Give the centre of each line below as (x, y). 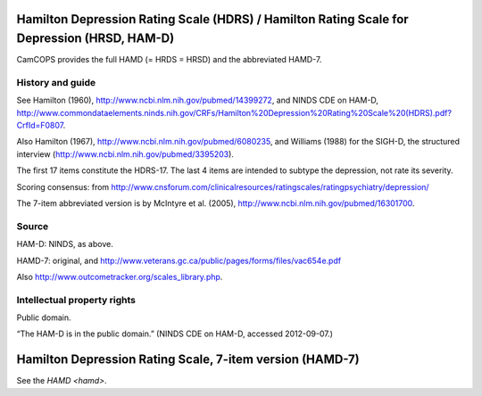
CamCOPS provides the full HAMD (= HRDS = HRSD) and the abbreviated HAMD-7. (169, 60)
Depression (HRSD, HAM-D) (96, 39)
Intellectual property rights (76, 300)
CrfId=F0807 (40, 126)
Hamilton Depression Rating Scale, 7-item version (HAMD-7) (188, 360)
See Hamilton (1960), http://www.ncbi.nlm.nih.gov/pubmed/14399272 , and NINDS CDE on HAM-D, (198, 100)
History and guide (56, 82)
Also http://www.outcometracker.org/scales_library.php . (120, 276)
